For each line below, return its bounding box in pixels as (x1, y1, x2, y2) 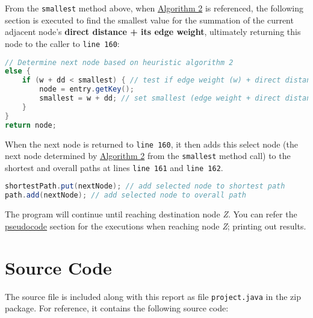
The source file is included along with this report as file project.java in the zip (5, 290, 301, 302)
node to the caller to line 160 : (5, 37, 120, 49)
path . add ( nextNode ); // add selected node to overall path (5, 191, 246, 200)
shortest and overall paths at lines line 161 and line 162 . (5, 161, 223, 173)
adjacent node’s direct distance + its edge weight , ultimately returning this (5, 25, 301, 38)
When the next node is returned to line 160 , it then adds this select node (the (5, 137, 299, 150)
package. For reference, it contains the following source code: (5, 302, 229, 314)
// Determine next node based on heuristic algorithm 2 (5, 58, 234, 67)
